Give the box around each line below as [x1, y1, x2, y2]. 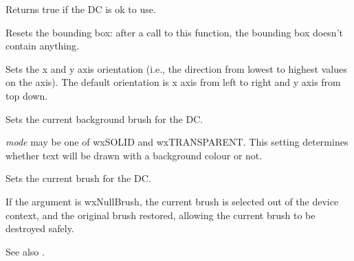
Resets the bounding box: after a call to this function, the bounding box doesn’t [5, 25, 343, 39]
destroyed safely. [5, 221, 74, 236]
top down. [5, 88, 48, 102]
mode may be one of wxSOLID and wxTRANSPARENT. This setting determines [5, 135, 349, 149]
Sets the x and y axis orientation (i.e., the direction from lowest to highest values [5, 61, 347, 76]
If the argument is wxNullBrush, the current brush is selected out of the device [5, 194, 339, 208]
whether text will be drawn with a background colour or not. [5, 148, 263, 162]
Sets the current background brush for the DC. [5, 111, 203, 126]
